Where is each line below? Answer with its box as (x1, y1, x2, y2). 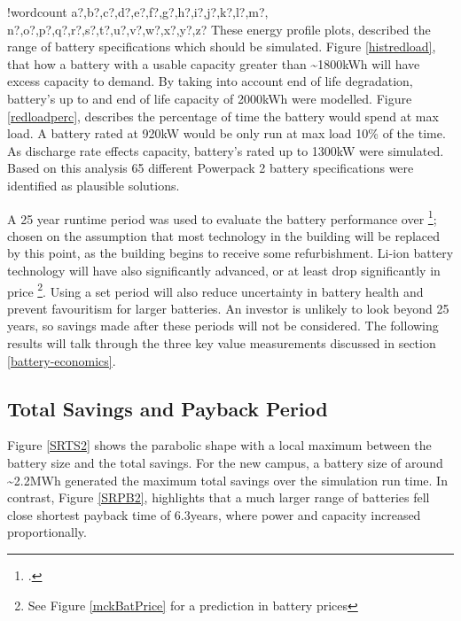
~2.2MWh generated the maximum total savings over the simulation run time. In (7, 470, 448, 489)
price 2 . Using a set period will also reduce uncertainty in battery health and (7, 279, 424, 300)
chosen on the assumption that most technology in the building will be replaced (7, 226, 441, 245)
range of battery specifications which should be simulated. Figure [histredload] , (7, 37, 436, 56)
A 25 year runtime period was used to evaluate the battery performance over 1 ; (7, 206, 437, 228)
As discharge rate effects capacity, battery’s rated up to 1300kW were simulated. (7, 141, 444, 159)
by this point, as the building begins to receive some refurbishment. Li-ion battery (7, 244, 454, 262)
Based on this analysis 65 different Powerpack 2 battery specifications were (7, 159, 414, 177)
